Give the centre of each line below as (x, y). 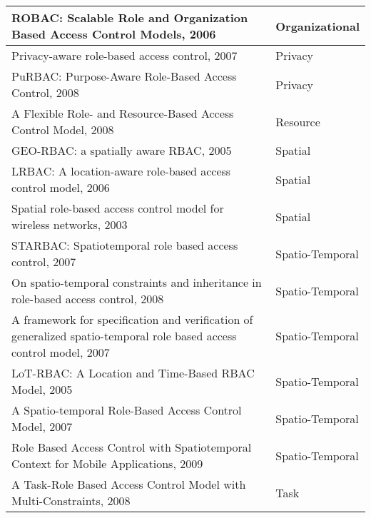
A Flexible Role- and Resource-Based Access (123, 113)
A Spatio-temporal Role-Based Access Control (127, 410)
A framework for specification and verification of (132, 319)
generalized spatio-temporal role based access (124, 336)
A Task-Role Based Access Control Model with (129, 484)
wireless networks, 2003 (70, 224)
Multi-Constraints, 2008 (71, 501)
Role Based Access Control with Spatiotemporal (132, 447)
